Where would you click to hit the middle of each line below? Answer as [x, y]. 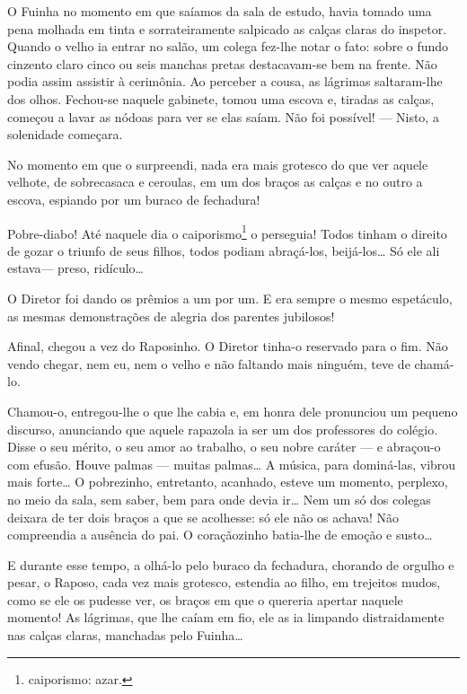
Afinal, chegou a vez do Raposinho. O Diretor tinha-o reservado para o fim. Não [228, 346]
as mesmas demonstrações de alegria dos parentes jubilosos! [171, 316]
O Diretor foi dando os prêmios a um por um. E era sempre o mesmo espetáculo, [230, 298]
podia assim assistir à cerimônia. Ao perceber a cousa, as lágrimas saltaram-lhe [225, 81]
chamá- [434, 363]
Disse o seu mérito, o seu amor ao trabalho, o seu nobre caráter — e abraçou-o [224, 447]
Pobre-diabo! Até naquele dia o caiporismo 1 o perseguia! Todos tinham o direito [227, 232]
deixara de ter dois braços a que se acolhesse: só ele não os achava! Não [203, 517]
